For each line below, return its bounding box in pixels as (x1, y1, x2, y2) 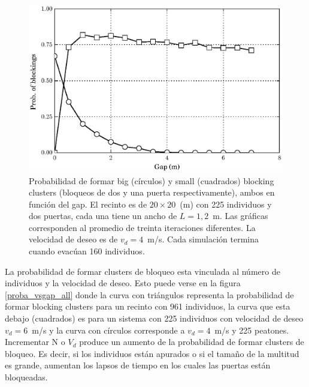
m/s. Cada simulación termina (147, 233, 259, 245)
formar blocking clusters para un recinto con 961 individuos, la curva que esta (5, 300, 290, 313)
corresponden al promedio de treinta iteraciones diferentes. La (29, 221, 256, 233)
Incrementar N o (5, 335, 65, 348)
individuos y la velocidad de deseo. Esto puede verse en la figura (5, 277, 241, 289)
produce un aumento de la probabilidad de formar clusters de (79, 335, 304, 348)
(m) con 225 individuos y (180, 197, 272, 210)
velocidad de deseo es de (29, 233, 118, 245)
